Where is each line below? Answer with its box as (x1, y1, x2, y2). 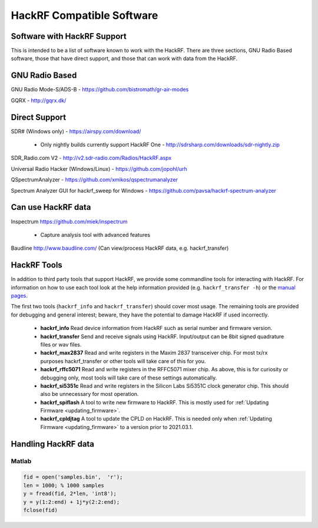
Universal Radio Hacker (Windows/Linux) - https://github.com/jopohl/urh (11, 165, 188, 172)
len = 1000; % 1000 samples (23, 482, 104, 489)
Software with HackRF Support (11, 31, 127, 41)
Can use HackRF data (11, 202, 91, 212)
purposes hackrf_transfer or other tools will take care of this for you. (40, 357, 206, 365)
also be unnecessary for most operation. (40, 391, 139, 398)
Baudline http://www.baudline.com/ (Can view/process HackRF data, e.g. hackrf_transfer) (11, 245, 229, 252)
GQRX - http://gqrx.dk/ (11, 97, 67, 104)
